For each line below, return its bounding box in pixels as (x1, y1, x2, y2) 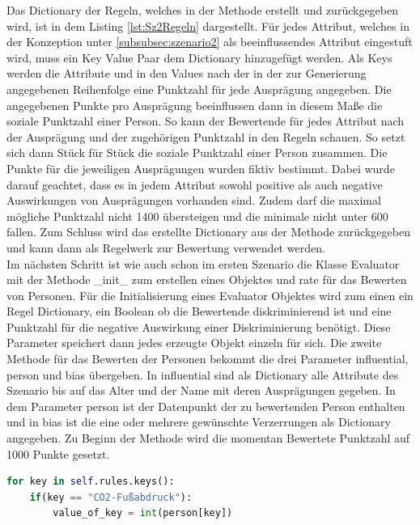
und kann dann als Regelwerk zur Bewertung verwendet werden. (6, 239, 325, 256)
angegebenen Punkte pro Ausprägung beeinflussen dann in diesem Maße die (6, 96, 383, 113)
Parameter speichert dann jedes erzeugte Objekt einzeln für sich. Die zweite (6, 334, 382, 351)
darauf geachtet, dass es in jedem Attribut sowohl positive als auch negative (6, 176, 383, 193)
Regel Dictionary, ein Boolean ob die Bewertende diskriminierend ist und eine (6, 303, 392, 320)
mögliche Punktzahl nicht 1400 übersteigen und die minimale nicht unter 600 (6, 207, 388, 224)
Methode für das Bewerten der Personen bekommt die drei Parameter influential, (6, 350, 409, 367)
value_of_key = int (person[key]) (53, 507, 233, 519)
